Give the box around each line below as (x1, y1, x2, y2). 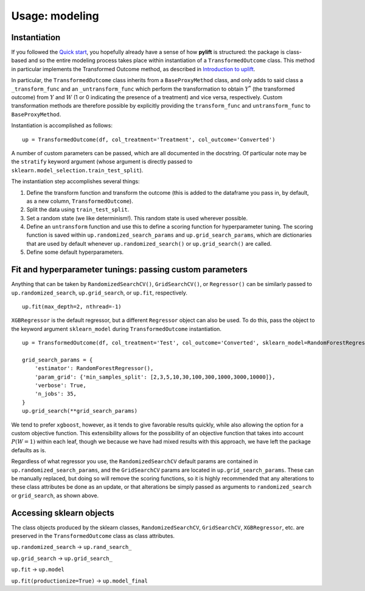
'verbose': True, (34, 382, 86, 389)
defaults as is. (11, 446, 47, 453)
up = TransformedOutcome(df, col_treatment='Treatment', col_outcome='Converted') (22, 136, 276, 143)
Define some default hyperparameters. (26, 248, 124, 256)
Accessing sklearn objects (11, 508, 115, 518)
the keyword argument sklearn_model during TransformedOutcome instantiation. (11, 325, 222, 332)
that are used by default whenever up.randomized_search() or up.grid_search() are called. (26, 240, 272, 247)
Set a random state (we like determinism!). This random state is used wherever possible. (26, 214, 248, 222)
